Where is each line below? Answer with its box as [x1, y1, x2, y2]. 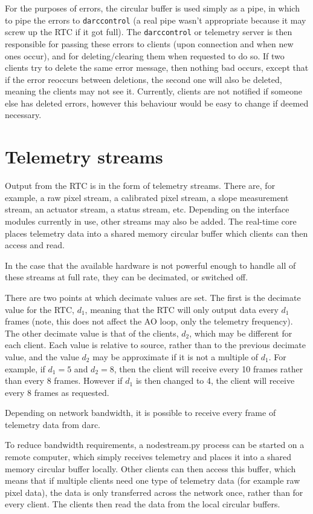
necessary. [5, 108, 42, 121]
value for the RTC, [5, 303, 74, 315]
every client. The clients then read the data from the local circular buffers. [5, 498, 280, 510]
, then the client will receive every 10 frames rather [114, 362, 303, 375]
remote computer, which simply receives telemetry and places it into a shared [5, 450, 292, 463]
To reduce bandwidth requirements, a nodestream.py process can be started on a [5, 438, 305, 451]
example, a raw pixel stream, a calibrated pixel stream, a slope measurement [5, 191, 289, 203]
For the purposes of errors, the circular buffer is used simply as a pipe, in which [5, 2, 300, 14]
